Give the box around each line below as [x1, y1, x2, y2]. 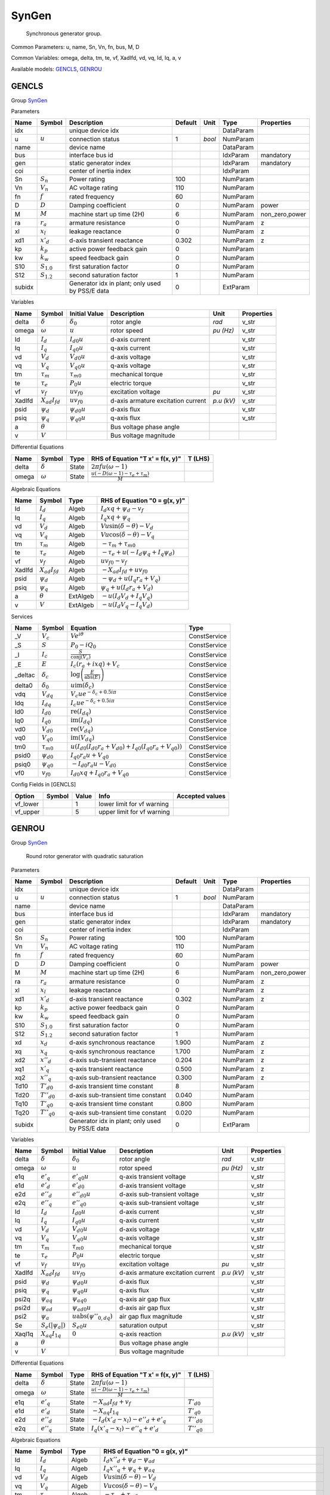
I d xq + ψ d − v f [100, 505, 144, 514]
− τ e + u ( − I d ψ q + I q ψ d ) [101, 548, 175, 557]
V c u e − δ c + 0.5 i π [70, 688, 117, 699]
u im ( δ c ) [70, 681, 95, 691]
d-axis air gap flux [119, 1304, 171, 1312]
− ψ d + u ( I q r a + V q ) [101, 575, 161, 584]
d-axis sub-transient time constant [69, 1091, 166, 1099]
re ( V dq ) [70, 725, 94, 734]
